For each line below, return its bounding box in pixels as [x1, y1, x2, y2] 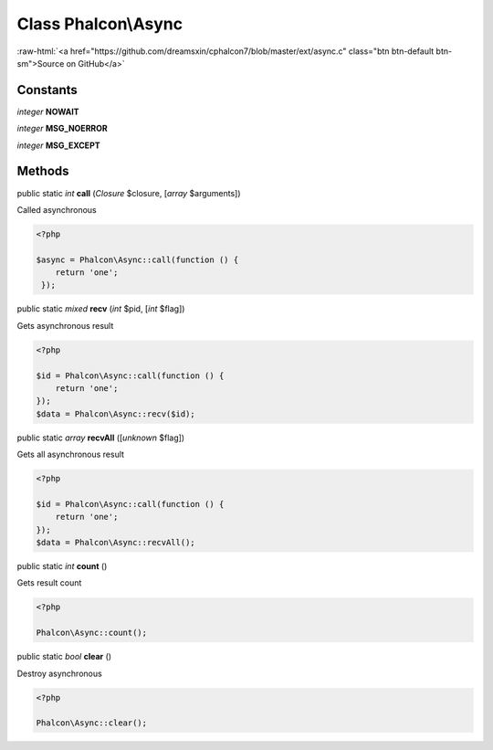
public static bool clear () [16, 651, 112, 662]
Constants [16, 82, 78, 98]
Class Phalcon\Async [16, 14, 183, 34]
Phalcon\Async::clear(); [36, 718, 148, 728]
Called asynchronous [16, 204, 97, 215]
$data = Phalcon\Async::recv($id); [36, 408, 195, 419]
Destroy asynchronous [16, 668, 102, 679]
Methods [16, 164, 69, 179]
